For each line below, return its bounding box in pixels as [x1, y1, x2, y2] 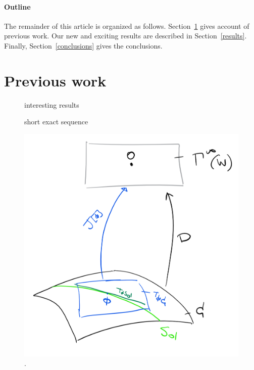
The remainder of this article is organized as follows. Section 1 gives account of [4, 20, 249, 31]
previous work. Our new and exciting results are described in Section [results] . [4, 30, 247, 41]
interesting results [24, 99, 79, 110]
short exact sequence [24, 116, 88, 127]
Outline [4, 1, 31, 12]
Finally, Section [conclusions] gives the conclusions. [4, 40, 163, 51]
